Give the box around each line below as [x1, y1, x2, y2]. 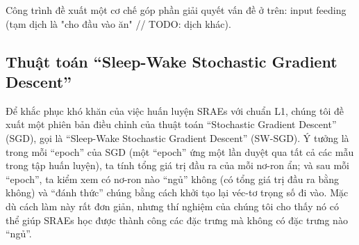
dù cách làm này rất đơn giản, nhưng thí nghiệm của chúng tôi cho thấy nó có [6, 198, 339, 213]
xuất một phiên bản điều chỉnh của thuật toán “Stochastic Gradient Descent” [6, 117, 337, 132]
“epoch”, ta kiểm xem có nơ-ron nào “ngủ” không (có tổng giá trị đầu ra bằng [6, 171, 340, 186]
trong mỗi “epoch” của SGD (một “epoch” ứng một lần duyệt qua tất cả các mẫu [6, 144, 354, 159]
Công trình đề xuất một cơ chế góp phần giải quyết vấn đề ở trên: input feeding [6, 3, 347, 17]
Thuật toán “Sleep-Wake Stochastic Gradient [6, 50, 337, 72]
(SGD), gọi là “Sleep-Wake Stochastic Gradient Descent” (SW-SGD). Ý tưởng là [6, 130, 349, 145]
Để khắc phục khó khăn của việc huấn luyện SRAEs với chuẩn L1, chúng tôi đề [6, 103, 344, 118]
